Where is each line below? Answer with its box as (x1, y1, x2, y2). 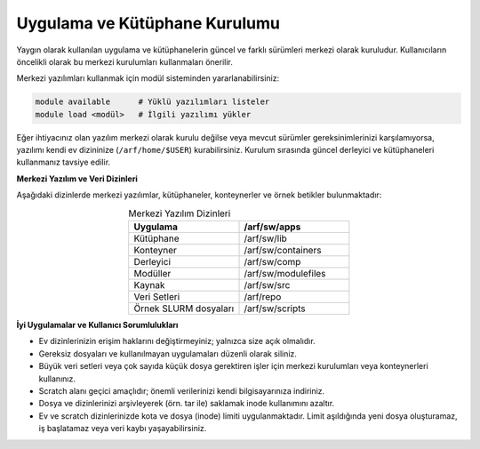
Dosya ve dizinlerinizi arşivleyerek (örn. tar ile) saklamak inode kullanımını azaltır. (38, 398, 335, 409)
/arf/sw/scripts (244, 302, 306, 315)
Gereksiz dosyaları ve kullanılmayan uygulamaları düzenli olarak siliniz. (38, 348, 298, 359)
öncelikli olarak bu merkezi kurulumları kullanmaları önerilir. (16, 56, 233, 67)
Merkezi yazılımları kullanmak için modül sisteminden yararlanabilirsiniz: (16, 73, 280, 84)
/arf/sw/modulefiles (244, 268, 326, 280)
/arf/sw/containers (244, 245, 322, 257)
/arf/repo (244, 291, 282, 303)
